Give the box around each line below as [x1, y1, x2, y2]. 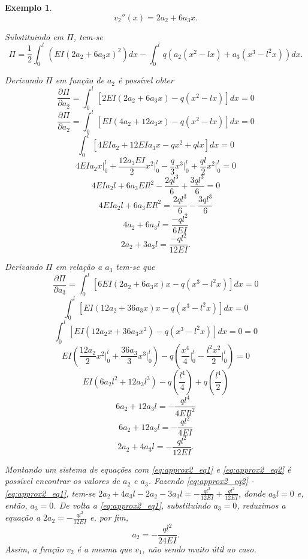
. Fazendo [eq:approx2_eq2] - [148, 474, 254, 487]
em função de [55, 74, 104, 86]
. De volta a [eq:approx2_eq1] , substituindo [53, 498, 211, 511]
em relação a [55, 260, 102, 273]
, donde [238, 486, 265, 499]
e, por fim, [90, 511, 128, 524]
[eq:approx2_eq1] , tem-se [5, 486, 96, 499]
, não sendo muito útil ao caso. [142, 542, 256, 555]
